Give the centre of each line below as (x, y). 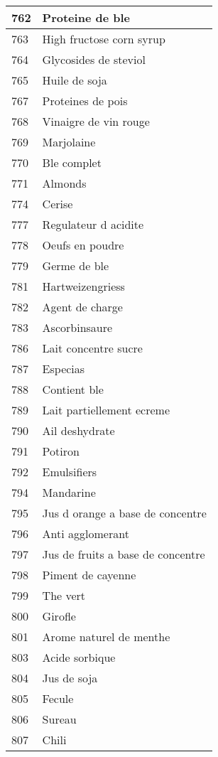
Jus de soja (70, 678)
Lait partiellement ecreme (106, 410)
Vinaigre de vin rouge (96, 121)
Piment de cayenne (89, 575)
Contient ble (73, 389)
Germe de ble (76, 265)
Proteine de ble (86, 17)
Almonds (64, 183)
